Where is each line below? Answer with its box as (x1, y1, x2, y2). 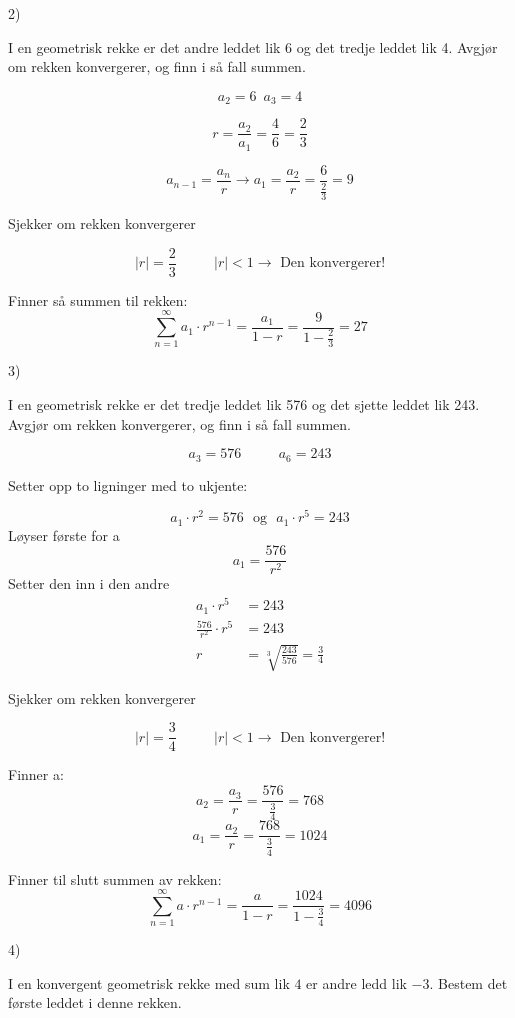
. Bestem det (429, 972, 508, 993)
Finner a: (8, 764, 64, 785)
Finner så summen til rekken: (8, 289, 188, 310)
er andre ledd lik (306, 972, 407, 993)
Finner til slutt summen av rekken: (8, 868, 222, 889)
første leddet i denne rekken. (8, 992, 182, 1013)
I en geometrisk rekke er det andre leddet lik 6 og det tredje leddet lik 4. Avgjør (8, 36, 498, 57)
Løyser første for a (8, 524, 120, 545)
